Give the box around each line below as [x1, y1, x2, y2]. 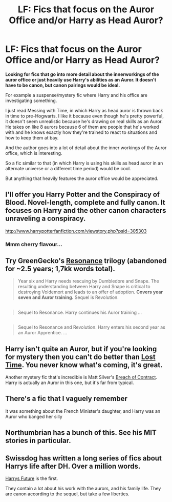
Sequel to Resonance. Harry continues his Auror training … [17, 309, 142, 315]
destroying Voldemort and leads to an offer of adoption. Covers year [17, 289, 163, 295]
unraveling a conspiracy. [5, 214, 86, 223]
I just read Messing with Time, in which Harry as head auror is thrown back [5, 107, 163, 113]
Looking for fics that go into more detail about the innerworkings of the [5, 71, 160, 77]
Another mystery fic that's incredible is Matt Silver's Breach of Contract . [5, 374, 158, 380]
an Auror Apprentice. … [17, 330, 68, 336]
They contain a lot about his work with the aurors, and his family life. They [5, 486, 161, 492]
